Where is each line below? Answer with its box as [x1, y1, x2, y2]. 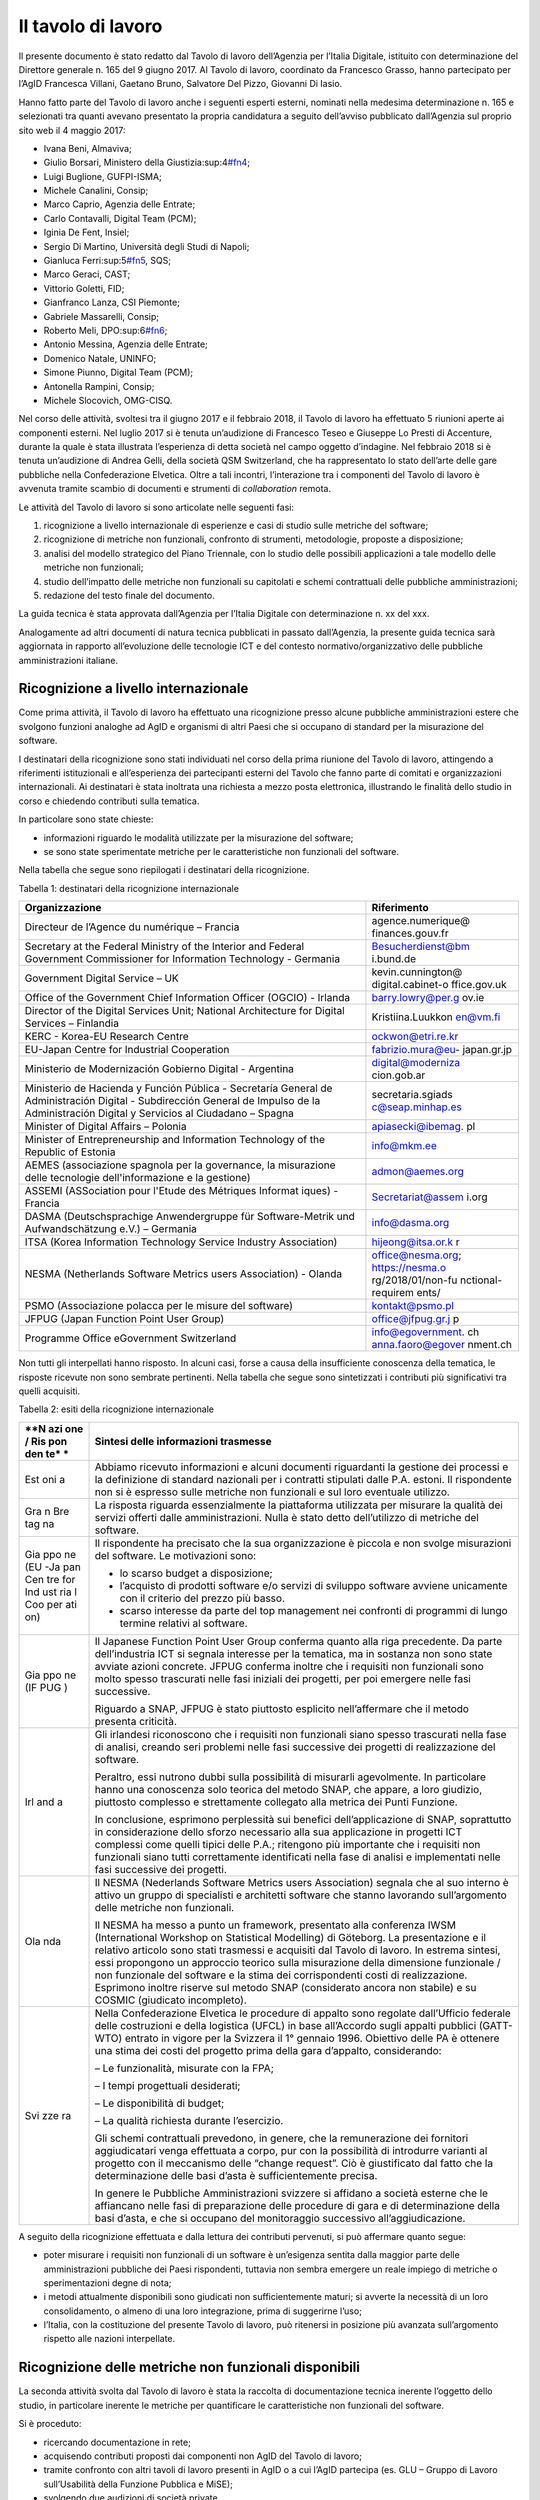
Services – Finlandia [24, 1016, 120, 1030]
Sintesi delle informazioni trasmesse [94, 1434, 272, 1448]
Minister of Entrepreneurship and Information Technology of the [24, 1133, 325, 1147]
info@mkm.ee [371, 1139, 437, 1153]
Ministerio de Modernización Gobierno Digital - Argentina [24, 1062, 295, 1076]
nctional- [460, 1273, 503, 1287]
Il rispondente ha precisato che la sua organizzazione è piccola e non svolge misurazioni [94, 1536, 512, 1550]
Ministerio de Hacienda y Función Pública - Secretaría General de [24, 1081, 333, 1095]
